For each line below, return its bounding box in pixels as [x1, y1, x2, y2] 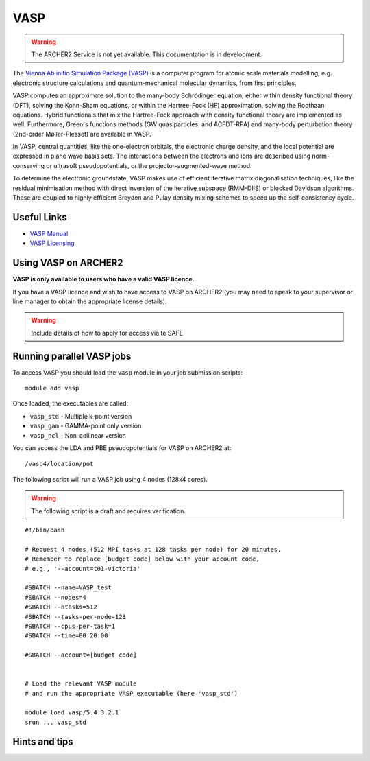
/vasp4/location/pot [25, 460, 94, 468]
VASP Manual [29, 229, 69, 237]
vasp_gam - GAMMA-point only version [29, 422, 142, 430]
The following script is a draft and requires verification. [31, 506, 186, 515]
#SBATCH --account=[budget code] [25, 651, 137, 659]
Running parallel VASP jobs [12, 350, 132, 362]
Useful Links [12, 211, 68, 223]
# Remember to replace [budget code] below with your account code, [25, 555, 260, 563]
